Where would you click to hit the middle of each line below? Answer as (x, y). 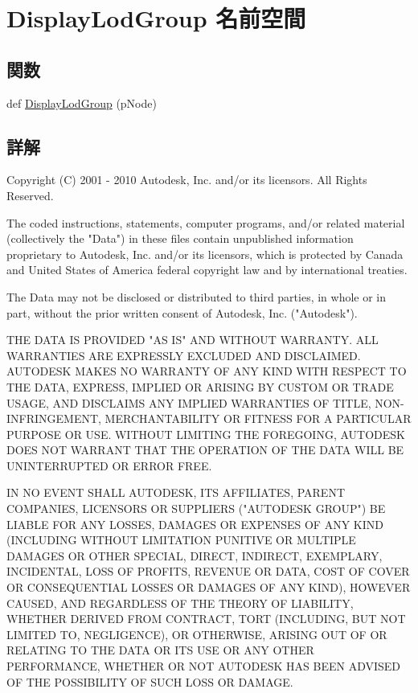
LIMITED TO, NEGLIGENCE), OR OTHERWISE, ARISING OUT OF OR (197, 634)
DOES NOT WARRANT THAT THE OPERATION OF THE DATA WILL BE (205, 450)
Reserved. (30, 195)
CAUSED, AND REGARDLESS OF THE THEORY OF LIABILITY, (180, 603)
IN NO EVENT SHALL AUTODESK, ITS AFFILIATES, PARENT (176, 492)
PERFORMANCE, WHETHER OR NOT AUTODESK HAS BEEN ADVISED (204, 666)
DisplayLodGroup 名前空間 (156, 18)
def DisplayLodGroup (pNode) (82, 103)
